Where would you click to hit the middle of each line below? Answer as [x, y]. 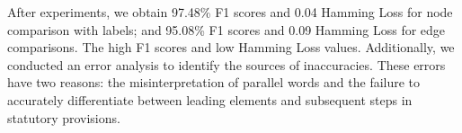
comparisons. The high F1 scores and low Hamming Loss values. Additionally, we [231, 47]
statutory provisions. [64, 117]
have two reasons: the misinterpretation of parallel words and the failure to [214, 82]
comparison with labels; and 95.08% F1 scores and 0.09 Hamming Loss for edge [227, 29]
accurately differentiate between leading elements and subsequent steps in [210, 99]
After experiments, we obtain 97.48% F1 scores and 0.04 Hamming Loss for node [230, 12]
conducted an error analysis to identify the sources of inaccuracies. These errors [227, 64]
